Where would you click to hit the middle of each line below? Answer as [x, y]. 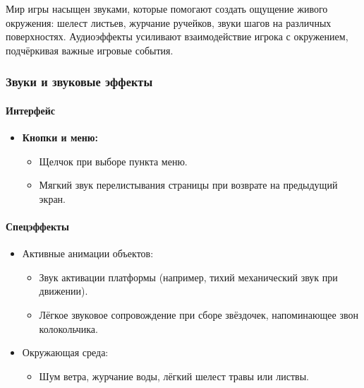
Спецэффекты [37, 226]
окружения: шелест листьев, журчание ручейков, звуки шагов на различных [169, 22]
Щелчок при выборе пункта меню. [113, 161]
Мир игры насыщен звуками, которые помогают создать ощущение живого [167, 8]
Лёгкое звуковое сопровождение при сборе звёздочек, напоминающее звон [199, 314]
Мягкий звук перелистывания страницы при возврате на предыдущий [188, 185]
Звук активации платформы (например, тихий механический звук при [188, 277]
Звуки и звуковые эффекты [79, 82]
